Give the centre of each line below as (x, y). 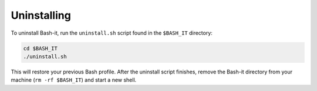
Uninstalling (41, 15)
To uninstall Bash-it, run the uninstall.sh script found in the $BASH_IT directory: (112, 33)
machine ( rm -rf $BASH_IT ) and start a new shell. (74, 80)
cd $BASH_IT (41, 48)
